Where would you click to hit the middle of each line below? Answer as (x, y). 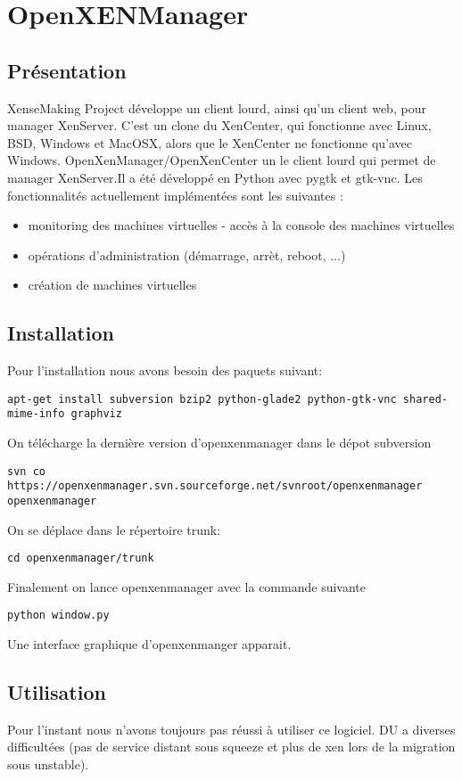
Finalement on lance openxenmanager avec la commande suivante (186, 586)
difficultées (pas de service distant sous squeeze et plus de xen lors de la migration (231, 747)
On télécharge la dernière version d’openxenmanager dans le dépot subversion (219, 443)
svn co (26, 471)
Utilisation (57, 692)
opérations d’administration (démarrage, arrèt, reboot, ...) (187, 255)
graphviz (96, 414)
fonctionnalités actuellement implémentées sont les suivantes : (175, 195)
